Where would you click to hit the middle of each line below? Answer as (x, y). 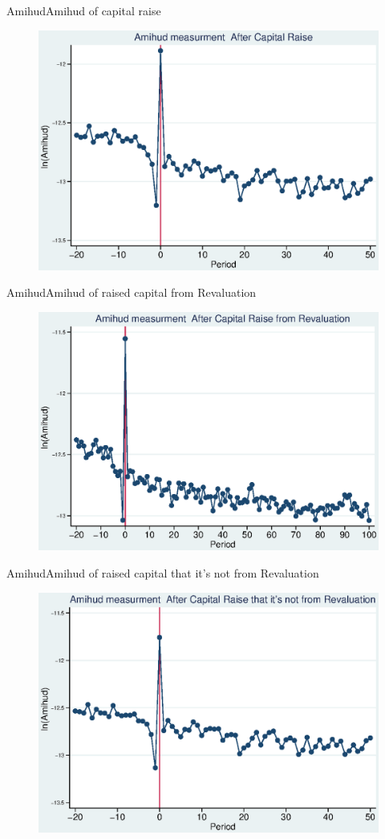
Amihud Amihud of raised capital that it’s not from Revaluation (163, 573)
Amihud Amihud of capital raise (84, 10)
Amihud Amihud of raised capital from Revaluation (132, 292)
